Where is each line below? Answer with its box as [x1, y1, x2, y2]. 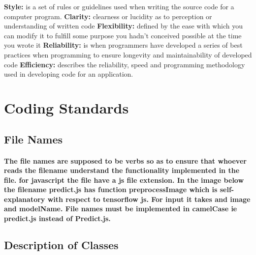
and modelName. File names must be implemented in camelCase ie [4, 203, 237, 214]
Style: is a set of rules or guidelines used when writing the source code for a [4, 1, 234, 11]
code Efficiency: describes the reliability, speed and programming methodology [4, 59, 245, 69]
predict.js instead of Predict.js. [4, 213, 111, 224]
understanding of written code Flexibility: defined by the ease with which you [4, 21, 243, 31]
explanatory [4, 194, 45, 204]
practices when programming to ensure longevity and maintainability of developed [4, 49, 252, 59]
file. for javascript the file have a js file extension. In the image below [4, 174, 244, 185]
